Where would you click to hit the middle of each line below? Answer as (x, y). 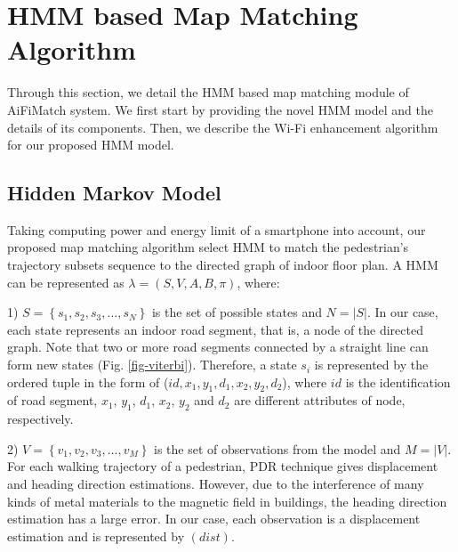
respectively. (40, 419)
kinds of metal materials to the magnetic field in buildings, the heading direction (227, 501)
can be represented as (66, 282)
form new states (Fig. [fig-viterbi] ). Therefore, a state (152, 365)
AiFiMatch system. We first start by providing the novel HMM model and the (220, 109)
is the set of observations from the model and (277, 448)
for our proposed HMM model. (91, 145)
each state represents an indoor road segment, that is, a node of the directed (215, 329)
